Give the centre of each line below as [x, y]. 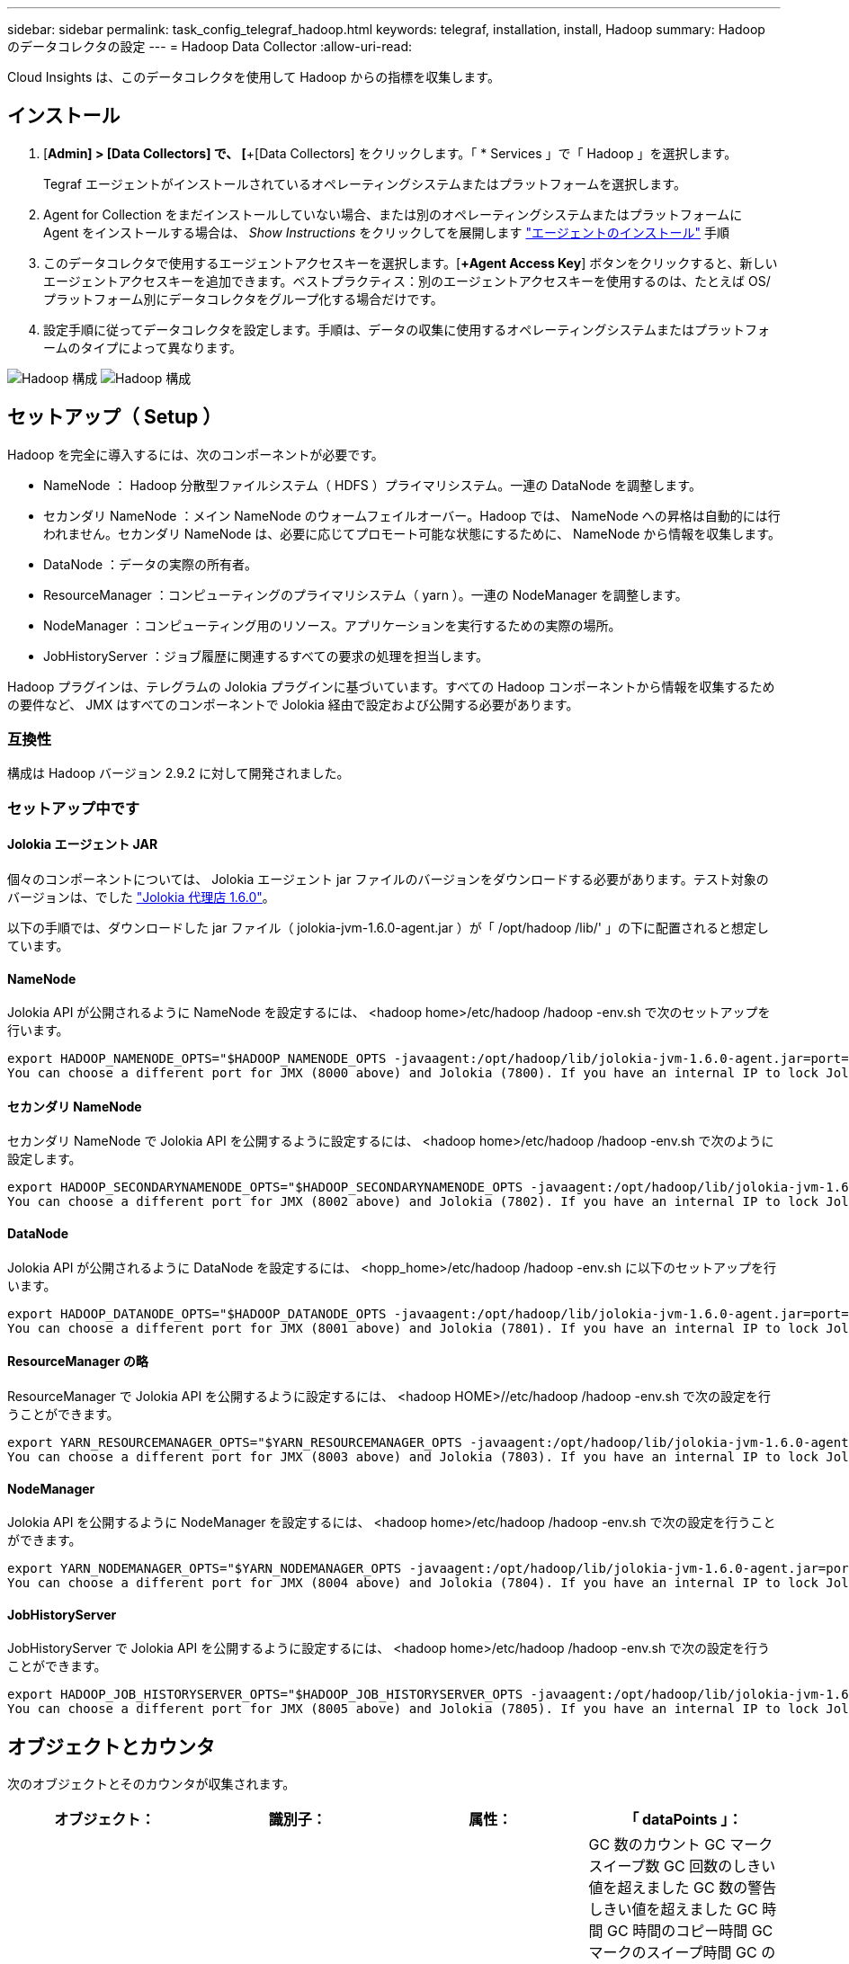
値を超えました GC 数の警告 [683, 1888]
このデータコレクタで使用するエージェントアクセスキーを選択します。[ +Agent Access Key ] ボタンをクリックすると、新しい [411, 263]
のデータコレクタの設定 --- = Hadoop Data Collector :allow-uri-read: [210, 46]
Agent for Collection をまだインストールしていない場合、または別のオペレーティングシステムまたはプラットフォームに [393, 214]
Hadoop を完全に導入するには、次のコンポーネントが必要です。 [196, 454]
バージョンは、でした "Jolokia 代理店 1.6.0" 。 [141, 897]
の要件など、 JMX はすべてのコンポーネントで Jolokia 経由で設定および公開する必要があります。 [293, 704]
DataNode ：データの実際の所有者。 [151, 564]
